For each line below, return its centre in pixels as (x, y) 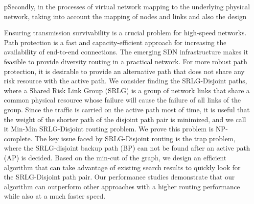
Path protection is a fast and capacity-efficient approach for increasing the (115, 42)
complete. (18, 138)
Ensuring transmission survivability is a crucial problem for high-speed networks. (125, 33)
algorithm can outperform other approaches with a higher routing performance (122, 186)
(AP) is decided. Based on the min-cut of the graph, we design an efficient (115, 157)
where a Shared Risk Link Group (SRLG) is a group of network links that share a (127, 90)
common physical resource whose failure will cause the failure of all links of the (122, 100)
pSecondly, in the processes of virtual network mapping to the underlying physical (127, 6)
